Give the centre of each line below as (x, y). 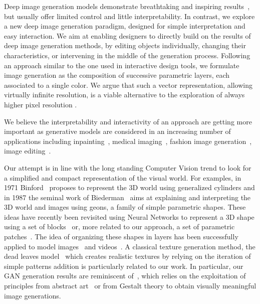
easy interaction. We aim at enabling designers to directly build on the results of (127, 35)
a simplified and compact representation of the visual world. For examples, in (123, 177)
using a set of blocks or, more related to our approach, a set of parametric (119, 226)
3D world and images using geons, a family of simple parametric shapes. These (125, 207)
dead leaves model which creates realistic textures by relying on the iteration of (127, 256)
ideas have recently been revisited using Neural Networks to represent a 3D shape (129, 216)
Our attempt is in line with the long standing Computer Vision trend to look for (128, 167)
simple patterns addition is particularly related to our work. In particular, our (124, 266)
